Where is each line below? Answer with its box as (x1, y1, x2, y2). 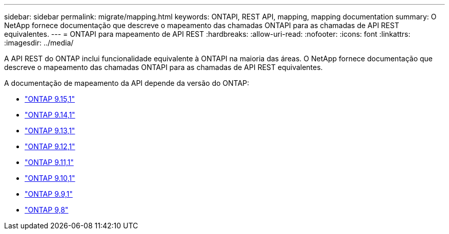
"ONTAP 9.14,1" (25, 110, 75, 119)
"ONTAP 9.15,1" (25, 95, 75, 103)
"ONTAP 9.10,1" (25, 174, 75, 182)
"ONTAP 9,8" (25, 205, 69, 214)
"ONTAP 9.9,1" (25, 190, 73, 198)
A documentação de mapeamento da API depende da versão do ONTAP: (4, 79, 250, 87)
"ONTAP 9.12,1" (25, 142, 75, 151)
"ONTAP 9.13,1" (25, 126, 75, 135)
